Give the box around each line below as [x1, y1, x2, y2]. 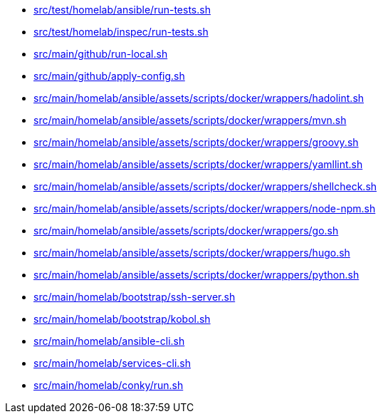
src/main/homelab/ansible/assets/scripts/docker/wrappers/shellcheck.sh [33, 180, 377, 192]
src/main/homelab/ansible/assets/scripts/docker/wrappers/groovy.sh [33, 136, 359, 148]
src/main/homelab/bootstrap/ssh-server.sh [33, 291, 236, 303]
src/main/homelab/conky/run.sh [33, 379, 184, 391]
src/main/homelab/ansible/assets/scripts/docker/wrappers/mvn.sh [33, 114, 347, 126]
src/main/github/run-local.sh [33, 48, 168, 60]
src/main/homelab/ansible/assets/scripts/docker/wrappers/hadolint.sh [33, 92, 364, 104]
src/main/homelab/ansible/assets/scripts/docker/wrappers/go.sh [33, 224, 339, 237]
